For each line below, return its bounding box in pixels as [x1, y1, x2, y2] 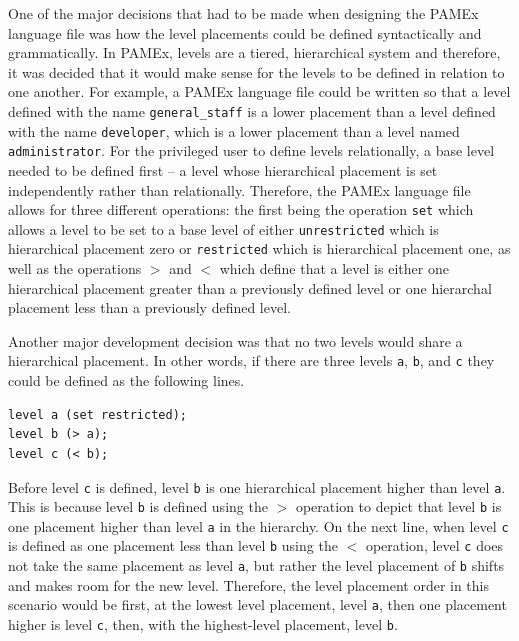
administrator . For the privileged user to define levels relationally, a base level [8, 140, 495, 161]
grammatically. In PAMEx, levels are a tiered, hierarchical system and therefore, [8, 42, 501, 63]
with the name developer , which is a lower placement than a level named [8, 120, 460, 141]
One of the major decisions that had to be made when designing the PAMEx [8, 3, 479, 23]
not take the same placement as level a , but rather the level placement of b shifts [8, 555, 505, 576]
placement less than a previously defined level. [8, 297, 291, 318]
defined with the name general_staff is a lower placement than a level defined [8, 100, 496, 121]
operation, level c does [365, 535, 504, 556]
